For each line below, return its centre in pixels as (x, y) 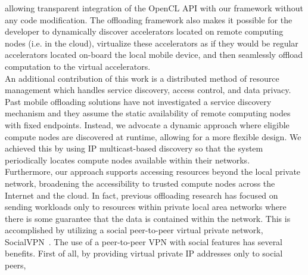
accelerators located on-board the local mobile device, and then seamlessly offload (154, 55)
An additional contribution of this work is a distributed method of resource (142, 78)
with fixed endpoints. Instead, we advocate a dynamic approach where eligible (147, 124)
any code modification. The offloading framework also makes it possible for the (149, 19)
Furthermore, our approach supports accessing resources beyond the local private (153, 172)
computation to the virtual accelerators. (78, 66)
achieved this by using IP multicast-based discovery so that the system (134, 148)
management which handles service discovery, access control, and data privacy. (148, 90)
